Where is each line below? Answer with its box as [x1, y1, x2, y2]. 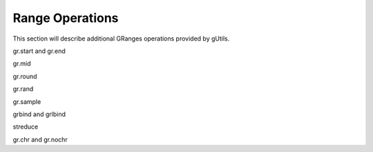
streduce [12, 122, 39, 131]
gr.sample [12, 97, 41, 106]
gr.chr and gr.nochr [12, 135, 68, 144]
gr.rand [12, 85, 34, 93]
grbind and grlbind [12, 110, 66, 118]
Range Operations [12, 10, 119, 25]
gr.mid [12, 59, 31, 68]
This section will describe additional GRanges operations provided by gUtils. [12, 34, 230, 43]
